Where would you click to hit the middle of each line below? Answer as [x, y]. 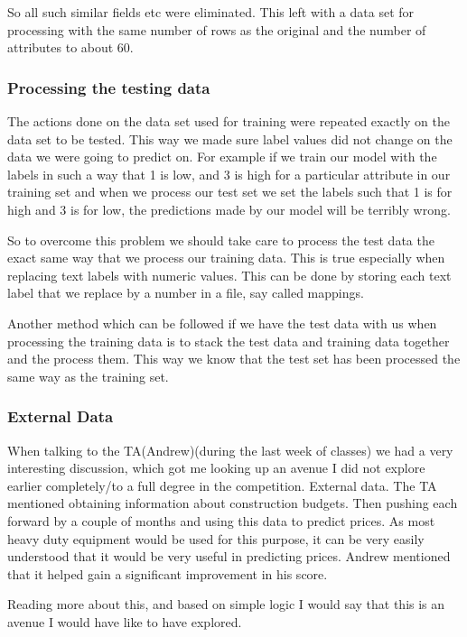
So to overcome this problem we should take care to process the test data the [221, 240]
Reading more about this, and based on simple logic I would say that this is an [226, 604]
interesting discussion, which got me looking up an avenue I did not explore [216, 468]
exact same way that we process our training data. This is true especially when [226, 258]
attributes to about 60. [70, 47]
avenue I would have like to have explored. [125, 621]
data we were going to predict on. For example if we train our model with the [222, 157]
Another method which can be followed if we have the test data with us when [222, 323]
